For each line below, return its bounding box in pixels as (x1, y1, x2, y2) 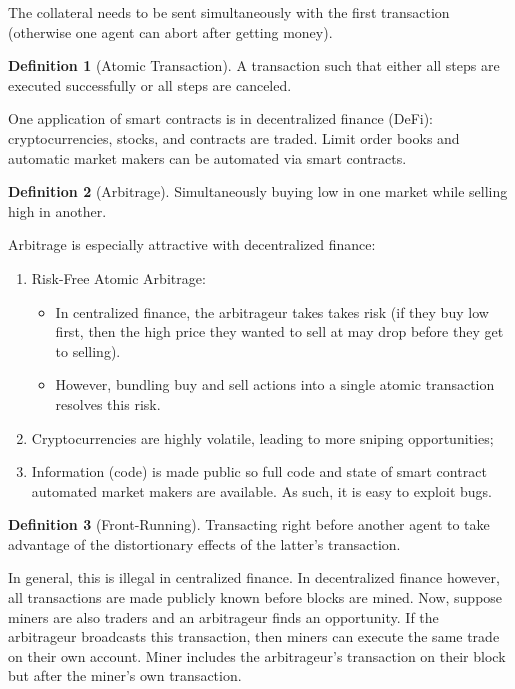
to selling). (55, 340, 121, 361)
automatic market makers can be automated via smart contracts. (8, 147, 407, 168)
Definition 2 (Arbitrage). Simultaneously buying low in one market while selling (8, 181, 508, 202)
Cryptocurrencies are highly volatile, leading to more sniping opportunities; (31, 427, 494, 448)
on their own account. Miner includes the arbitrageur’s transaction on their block (8, 645, 506, 666)
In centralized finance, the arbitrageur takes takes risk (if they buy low (55, 301, 489, 322)
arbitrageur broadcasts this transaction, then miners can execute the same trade (8, 626, 500, 647)
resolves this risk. (55, 393, 161, 414)
